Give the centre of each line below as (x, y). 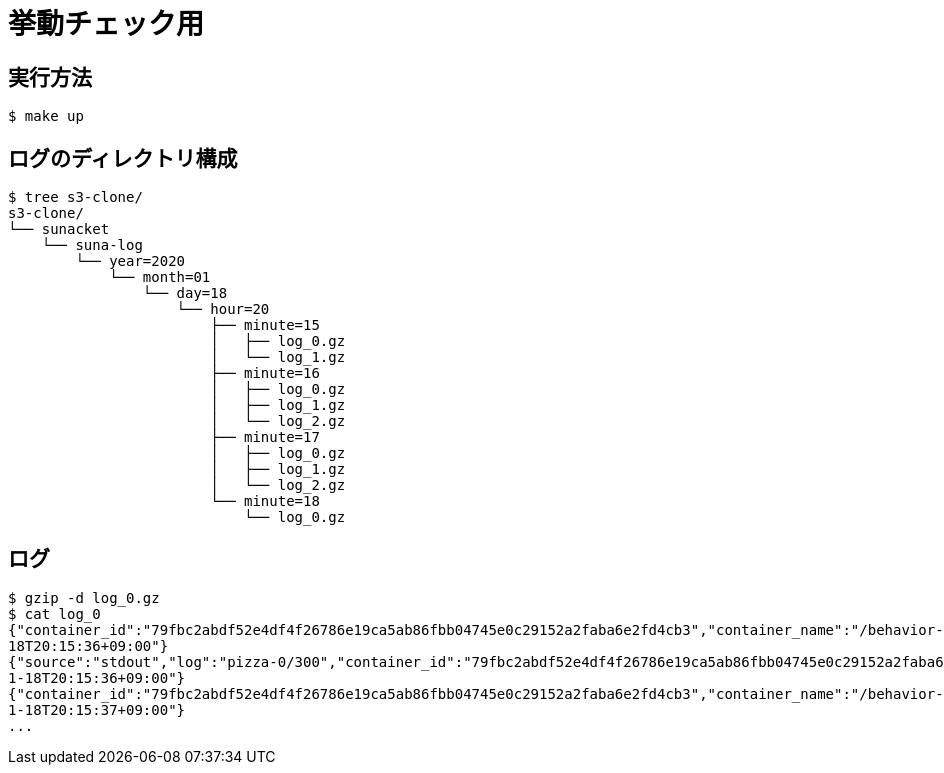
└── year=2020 (130, 261)
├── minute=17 (265, 437)
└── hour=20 (223, 309)
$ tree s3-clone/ (75, 197)
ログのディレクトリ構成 (123, 158)
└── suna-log (92, 245)
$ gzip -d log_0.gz (84, 597)
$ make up (46, 116)
